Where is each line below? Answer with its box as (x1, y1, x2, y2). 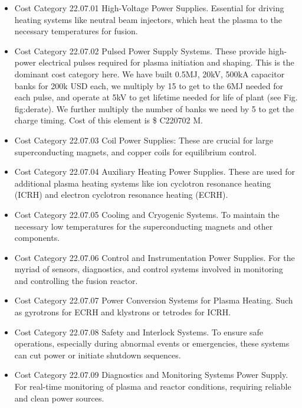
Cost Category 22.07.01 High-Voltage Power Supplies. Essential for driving (14, 2, 284, 14)
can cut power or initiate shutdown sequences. (14, 348, 181, 361)
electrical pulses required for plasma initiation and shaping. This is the (38, 56, 294, 68)
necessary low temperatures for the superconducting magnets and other (14, 220, 273, 232)
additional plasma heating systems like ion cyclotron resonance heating (14, 177, 271, 189)
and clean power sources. (14, 391, 104, 404)
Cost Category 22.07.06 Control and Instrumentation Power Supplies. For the (14, 251, 295, 263)
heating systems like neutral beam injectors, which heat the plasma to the (14, 13, 282, 25)
